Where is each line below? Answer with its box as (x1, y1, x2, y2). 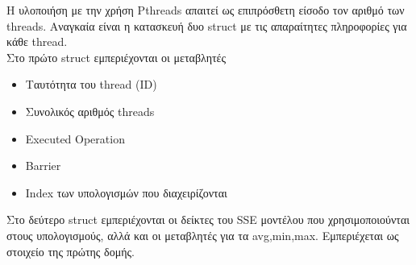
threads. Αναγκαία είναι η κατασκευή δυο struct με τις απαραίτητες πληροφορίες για (6, 17, 407, 34)
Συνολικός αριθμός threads (25, 102, 155, 119)
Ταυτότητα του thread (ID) (25, 76, 157, 93)
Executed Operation (25, 130, 125, 147)
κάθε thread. (6, 33, 68, 50)
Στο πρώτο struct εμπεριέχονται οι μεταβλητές (6, 48, 227, 65)
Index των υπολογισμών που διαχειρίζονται (25, 184, 227, 201)
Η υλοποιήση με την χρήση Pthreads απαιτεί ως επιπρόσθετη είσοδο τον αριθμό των (6, 2, 405, 18)
